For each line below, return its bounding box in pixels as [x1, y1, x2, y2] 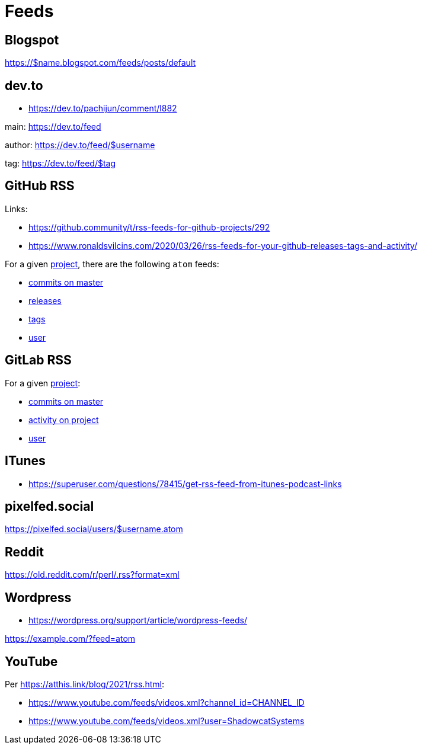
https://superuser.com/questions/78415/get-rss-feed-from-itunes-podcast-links [28, 478, 342, 489]
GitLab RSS [5, 353, 72, 368]
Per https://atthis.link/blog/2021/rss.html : [5, 678, 164, 689]
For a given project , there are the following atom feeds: [5, 258, 219, 269]
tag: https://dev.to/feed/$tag [5, 158, 116, 169]
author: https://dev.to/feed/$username [5, 140, 155, 151]
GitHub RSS [5, 178, 75, 194]
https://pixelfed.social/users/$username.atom [5, 524, 183, 534]
